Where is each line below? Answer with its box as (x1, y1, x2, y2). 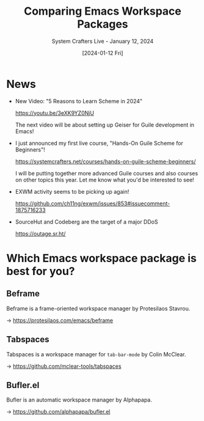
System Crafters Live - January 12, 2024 (51, 37, 154, 45)
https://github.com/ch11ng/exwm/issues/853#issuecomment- (15, 200, 170, 207)
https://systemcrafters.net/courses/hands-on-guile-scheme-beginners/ (15, 158, 196, 165)
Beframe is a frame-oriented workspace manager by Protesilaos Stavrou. (6, 304, 191, 312)
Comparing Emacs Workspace (23, 4, 181, 18)
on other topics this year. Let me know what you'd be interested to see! (15, 176, 194, 183)
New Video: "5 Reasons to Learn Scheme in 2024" (15, 97, 143, 104)
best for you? (6, 264, 75, 278)
